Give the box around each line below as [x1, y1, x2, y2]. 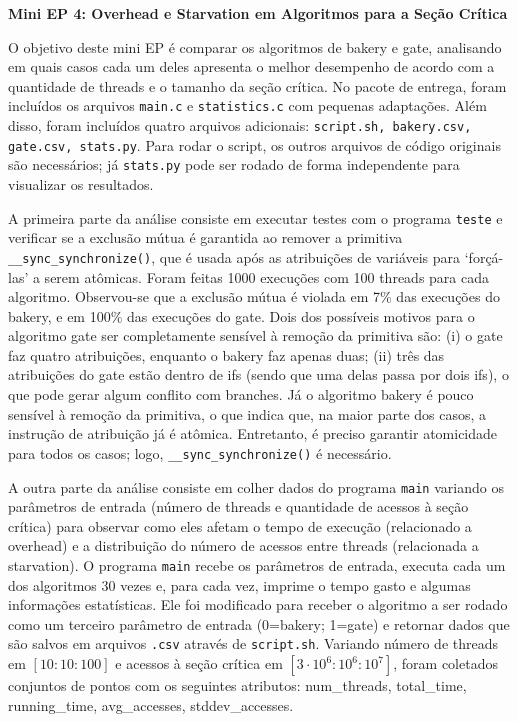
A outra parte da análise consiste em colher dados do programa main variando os [8, 476, 504, 497]
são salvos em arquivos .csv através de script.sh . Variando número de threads [8, 633, 498, 654]
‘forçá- [464, 246, 504, 267]
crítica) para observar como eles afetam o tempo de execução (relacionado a [8, 515, 472, 536]
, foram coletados [393, 653, 498, 674]
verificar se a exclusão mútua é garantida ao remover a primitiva [8, 227, 403, 248]
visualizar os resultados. [8, 174, 154, 194]
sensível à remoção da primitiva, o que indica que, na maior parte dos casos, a [8, 403, 487, 424]
